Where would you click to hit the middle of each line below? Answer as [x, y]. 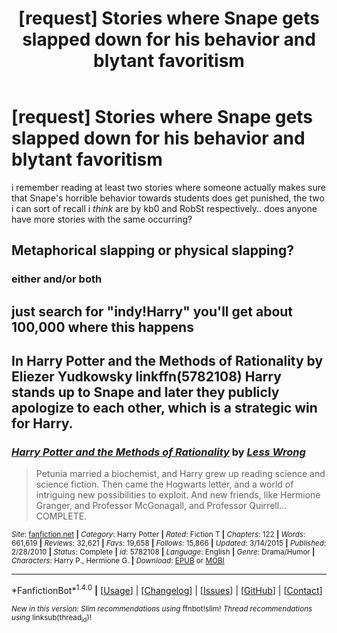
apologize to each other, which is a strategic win [164, 408]
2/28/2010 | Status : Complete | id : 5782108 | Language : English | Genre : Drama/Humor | [163, 552]
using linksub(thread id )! [51, 618]
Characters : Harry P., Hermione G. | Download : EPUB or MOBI [118, 561]
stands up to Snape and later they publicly [145, 392]
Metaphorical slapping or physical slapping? [152, 250]
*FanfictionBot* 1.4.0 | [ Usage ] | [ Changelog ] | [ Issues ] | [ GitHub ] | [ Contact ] [167, 589]
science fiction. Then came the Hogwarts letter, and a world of [164, 484]
